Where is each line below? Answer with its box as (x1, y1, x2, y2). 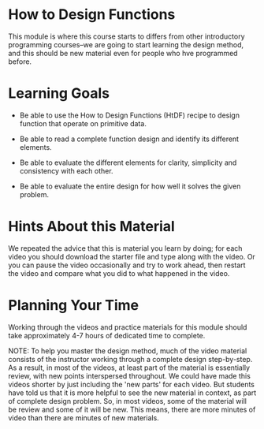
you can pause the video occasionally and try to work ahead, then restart (8, 260, 246, 270)
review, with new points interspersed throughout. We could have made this (8, 371, 251, 380)
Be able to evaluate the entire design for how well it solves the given (19, 181, 241, 191)
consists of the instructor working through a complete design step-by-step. (8, 354, 253, 364)
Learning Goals (8, 84, 110, 103)
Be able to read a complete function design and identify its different (19, 134, 239, 144)
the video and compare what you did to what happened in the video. (8, 268, 230, 278)
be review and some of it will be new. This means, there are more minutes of (8, 405, 256, 414)
